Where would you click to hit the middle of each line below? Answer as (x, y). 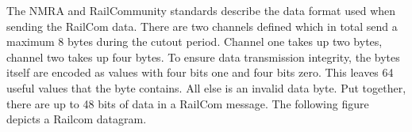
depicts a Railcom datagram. (77, 119)
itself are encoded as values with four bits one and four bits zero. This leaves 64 (200, 72)
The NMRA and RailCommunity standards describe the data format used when (201, 10)
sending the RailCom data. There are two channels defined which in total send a (202, 26)
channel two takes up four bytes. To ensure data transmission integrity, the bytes (203, 57)
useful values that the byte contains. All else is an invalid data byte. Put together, (206, 87)
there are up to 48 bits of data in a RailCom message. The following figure (188, 103)
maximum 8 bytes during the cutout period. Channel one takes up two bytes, (194, 41)
